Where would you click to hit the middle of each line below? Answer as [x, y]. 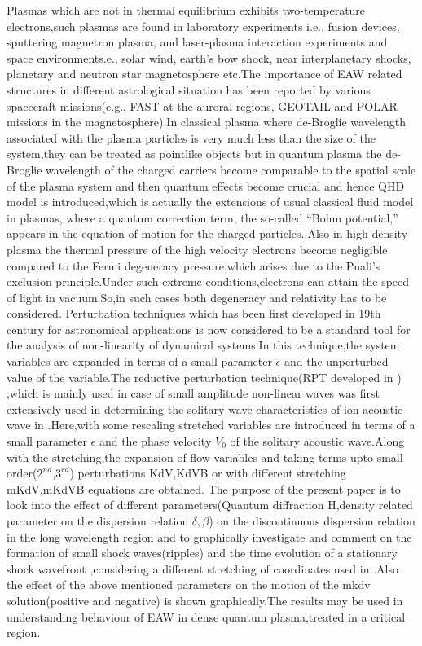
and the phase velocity [155, 441]
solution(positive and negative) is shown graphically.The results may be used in [205, 600]
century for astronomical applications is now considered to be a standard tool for [209, 329]
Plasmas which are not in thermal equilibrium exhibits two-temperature [186, 10]
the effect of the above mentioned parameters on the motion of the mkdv [189, 584]
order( [22, 473]
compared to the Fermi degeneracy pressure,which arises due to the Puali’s [193, 265]
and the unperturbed [336, 361]
